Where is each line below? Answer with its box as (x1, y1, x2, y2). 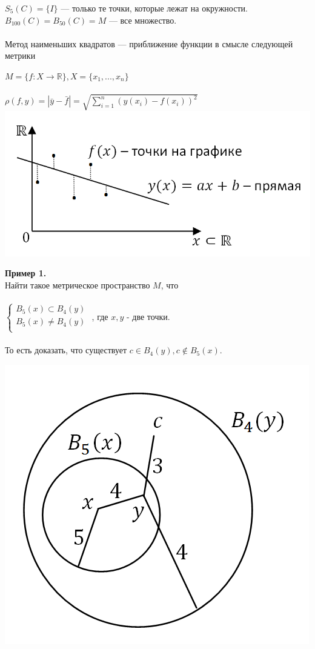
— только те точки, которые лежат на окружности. (61, 2, 248, 14)
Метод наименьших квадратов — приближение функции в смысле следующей (5, 37, 293, 50)
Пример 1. (5, 267, 47, 279)
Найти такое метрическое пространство (5, 278, 150, 291)
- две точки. (127, 310, 170, 322)
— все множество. (108, 13, 177, 26)
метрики (5, 49, 36, 62)
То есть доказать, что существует (5, 344, 127, 356)
